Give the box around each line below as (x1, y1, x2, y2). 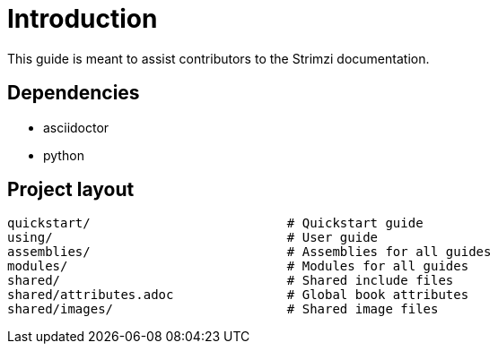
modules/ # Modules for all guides (7, 259, 469, 274)
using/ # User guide (7, 230, 379, 245)
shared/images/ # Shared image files (7, 302, 439, 317)
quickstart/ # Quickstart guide (7, 216, 424, 231)
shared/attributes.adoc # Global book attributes (7, 287, 469, 303)
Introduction (7, 4, 158, 34)
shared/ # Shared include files (7, 273, 454, 288)
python (43, 147, 84, 163)
